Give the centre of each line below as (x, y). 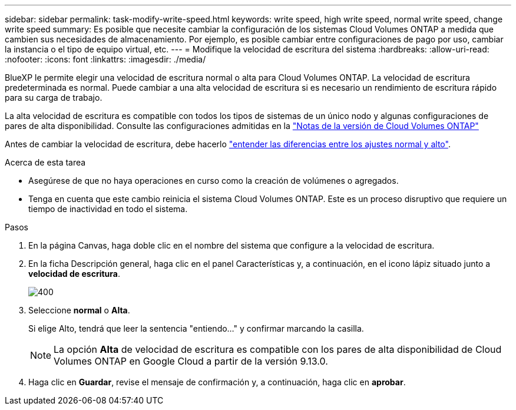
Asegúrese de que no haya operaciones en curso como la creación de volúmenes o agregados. (214, 181)
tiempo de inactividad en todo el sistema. (108, 209)
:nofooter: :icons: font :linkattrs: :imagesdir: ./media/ (105, 59)
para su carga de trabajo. (54, 97)
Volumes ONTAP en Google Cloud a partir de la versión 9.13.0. (191, 361)
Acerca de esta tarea (45, 162)
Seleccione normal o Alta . (79, 310)
